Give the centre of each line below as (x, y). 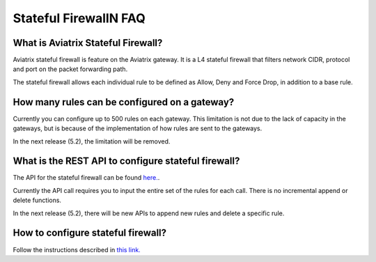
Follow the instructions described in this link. (77, 249)
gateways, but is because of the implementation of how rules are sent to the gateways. (138, 128)
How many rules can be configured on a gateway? (124, 102)
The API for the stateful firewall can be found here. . (86, 178)
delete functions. (37, 200)
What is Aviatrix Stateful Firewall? (88, 43)
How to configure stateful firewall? (90, 233)
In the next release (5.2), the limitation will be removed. (92, 141)
